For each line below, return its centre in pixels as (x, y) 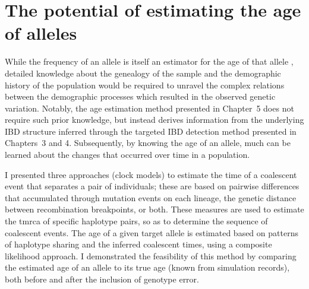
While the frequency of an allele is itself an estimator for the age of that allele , (149, 61)
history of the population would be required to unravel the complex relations (145, 85)
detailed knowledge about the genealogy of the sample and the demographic (143, 73)
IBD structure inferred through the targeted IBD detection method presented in (151, 131)
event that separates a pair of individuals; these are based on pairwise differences (152, 186)
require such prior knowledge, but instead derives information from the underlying (154, 120)
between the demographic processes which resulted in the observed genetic (140, 96)
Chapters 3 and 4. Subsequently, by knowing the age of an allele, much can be (148, 143)
